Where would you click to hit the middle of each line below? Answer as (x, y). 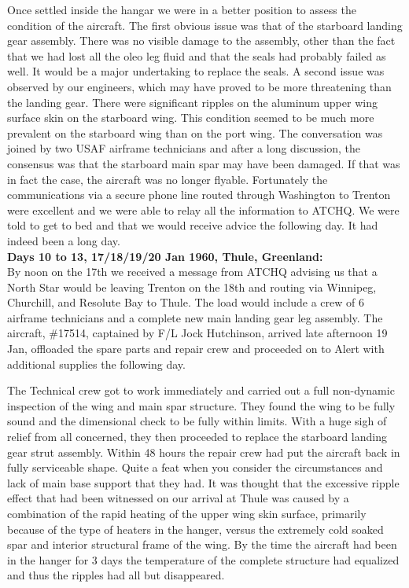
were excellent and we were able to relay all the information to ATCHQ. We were (203, 209)
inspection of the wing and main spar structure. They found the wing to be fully (201, 405)
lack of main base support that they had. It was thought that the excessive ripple (203, 482)
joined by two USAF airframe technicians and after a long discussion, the (184, 148)
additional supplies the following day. (96, 364)
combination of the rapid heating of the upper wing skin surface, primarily (187, 513)
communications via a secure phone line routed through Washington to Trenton (199, 195)
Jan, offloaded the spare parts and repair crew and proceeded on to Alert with (196, 349)
